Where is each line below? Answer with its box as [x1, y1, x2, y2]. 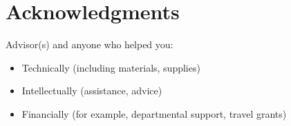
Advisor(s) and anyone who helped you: [6, 37, 173, 52]
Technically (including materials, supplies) [21, 60, 200, 74]
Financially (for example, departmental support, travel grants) [21, 106, 287, 120]
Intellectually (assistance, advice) [21, 83, 162, 98]
